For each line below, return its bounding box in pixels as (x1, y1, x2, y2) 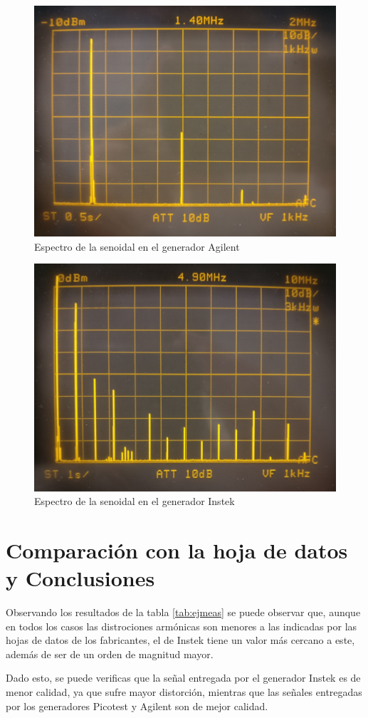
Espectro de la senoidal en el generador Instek (34, 494, 235, 509)
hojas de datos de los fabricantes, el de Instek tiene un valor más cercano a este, (6, 633, 355, 647)
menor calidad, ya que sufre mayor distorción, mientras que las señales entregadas (6, 684, 362, 699)
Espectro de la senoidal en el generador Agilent (34, 239, 240, 254)
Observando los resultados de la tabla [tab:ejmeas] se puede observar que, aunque (6, 605, 361, 620)
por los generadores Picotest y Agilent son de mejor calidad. (6, 698, 268, 713)
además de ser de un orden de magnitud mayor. (6, 646, 214, 661)
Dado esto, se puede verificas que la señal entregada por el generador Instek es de (6, 670, 361, 685)
